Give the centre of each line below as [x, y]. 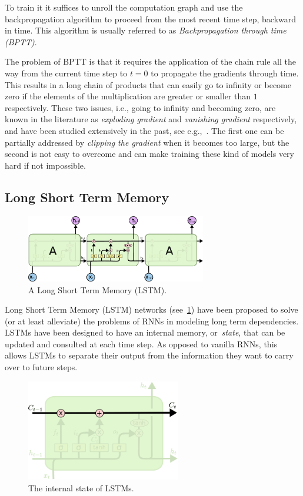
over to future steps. [41, 367]
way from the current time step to [66, 73]
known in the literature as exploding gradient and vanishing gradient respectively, [151, 119]
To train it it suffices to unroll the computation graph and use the [124, 7]
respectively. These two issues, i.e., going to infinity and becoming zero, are [140, 107]
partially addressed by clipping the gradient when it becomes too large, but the [147, 142]
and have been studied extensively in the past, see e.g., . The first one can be [144, 130]
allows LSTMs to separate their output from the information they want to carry [149, 355]
